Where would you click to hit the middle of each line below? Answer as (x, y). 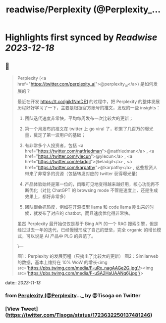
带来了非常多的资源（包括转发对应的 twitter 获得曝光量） (82, 173)
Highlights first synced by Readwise (81, 37)
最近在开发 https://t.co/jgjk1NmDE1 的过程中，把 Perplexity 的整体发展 (88, 101)
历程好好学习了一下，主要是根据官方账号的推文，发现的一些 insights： (89, 107)
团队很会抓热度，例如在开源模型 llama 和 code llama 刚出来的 (87, 207)
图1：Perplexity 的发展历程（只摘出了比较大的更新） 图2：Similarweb (88, 256)
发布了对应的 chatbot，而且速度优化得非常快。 (85, 213)
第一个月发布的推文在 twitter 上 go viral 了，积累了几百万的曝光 (89, 129)
